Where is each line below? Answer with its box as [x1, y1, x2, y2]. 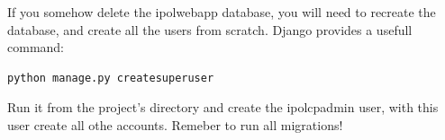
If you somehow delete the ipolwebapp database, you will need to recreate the [7, 3, 436, 21]
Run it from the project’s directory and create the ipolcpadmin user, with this [7, 98, 439, 117]
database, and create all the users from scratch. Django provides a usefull [7, 20, 413, 39]
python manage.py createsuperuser [7, 71, 214, 84]
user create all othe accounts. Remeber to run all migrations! [7, 115, 343, 134]
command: [7, 38, 64, 57]
